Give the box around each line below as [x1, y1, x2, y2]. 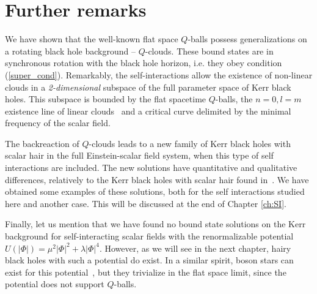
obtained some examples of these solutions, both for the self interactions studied [5, 185, 305, 198]
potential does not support [5, 277, 104, 290]
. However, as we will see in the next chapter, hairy [99, 241, 291, 254]
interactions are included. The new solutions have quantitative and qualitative [5, 161, 297, 174]
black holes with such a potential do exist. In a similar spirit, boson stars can [5, 254, 294, 266]
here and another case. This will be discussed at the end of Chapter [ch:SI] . [5, 197, 286, 209]
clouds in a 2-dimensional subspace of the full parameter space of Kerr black [5, 80, 291, 93]
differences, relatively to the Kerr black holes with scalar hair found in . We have [5, 173, 309, 186]
